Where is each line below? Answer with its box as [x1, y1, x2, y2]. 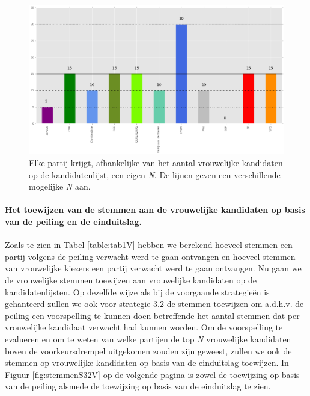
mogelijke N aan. [29, 180, 91, 193]
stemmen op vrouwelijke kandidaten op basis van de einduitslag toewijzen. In [5, 356, 289, 369]
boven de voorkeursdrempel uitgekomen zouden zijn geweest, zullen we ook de [5, 344, 292, 357]
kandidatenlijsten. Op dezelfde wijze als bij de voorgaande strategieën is [5, 285, 270, 298]
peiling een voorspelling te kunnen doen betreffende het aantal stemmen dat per [5, 309, 300, 321]
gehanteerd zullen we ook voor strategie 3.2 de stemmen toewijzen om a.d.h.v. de [5, 297, 304, 310]
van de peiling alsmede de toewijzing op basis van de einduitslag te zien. [5, 380, 271, 392]
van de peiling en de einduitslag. [5, 215, 142, 227]
